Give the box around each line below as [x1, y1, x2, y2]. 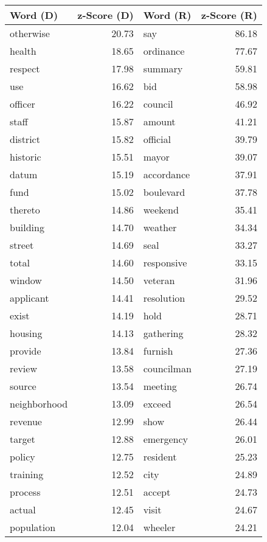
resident [143, 450, 177, 464]
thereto [10, 203, 40, 217]
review [10, 361, 37, 375]
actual [10, 502, 36, 516]
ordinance [143, 44, 185, 58]
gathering [143, 326, 184, 340]
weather [143, 220, 177, 234]
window [10, 273, 42, 287]
